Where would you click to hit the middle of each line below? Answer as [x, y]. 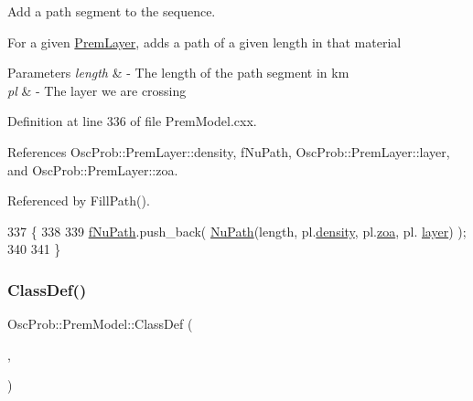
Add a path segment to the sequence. [112, 11]
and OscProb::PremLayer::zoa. [93, 169]
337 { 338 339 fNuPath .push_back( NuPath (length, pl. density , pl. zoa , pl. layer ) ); [237, 231]
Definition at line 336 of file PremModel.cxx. [132, 121]
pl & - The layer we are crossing [97, 90]
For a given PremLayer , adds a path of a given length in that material [204, 42]
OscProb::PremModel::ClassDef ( [100, 324]
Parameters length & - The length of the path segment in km [178, 73]
